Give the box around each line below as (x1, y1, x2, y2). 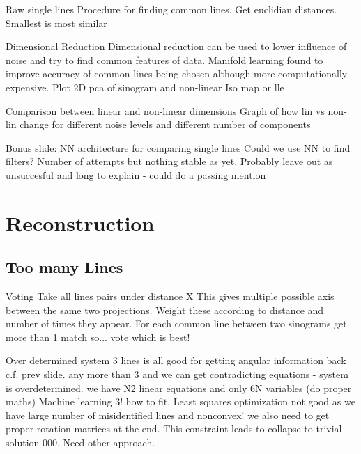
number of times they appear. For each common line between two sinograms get (6, 316, 347, 331)
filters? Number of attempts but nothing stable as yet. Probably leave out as (6, 154, 333, 169)
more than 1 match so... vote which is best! (6, 329, 190, 344)
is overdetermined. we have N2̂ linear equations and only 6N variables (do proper (6, 380, 352, 395)
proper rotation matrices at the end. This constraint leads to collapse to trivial (6, 421, 342, 436)
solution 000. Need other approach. (6, 435, 155, 450)
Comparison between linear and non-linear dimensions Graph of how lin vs (6, 103, 325, 118)
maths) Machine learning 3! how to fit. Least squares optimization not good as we (6, 394, 355, 409)
